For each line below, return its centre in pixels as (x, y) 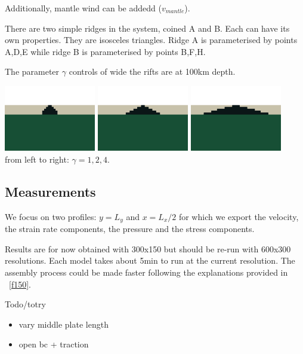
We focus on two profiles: (51, 216)
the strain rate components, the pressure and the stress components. (130, 229)
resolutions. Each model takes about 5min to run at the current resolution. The (150, 260)
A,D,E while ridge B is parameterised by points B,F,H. (105, 51)
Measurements (50, 191)
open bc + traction (54, 344)
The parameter (32, 71)
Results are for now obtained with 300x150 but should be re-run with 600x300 (148, 248)
